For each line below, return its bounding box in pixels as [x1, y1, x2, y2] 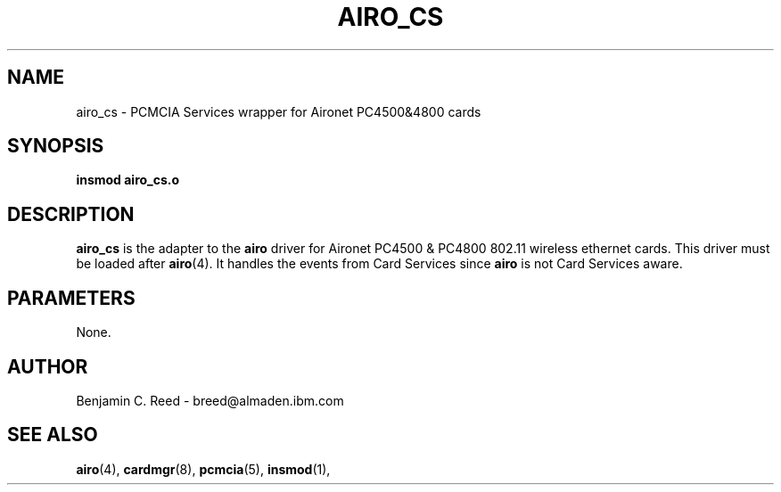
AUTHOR [7, 355, 88, 378]
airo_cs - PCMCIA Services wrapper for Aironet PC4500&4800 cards [76, 103, 481, 119]
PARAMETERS [7, 286, 136, 309]
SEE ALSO [7, 423, 98, 447]
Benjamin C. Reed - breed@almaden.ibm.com [76, 392, 344, 408]
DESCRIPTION [7, 202, 135, 225]
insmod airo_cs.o [76, 172, 180, 188]
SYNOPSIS [7, 135, 104, 158]
